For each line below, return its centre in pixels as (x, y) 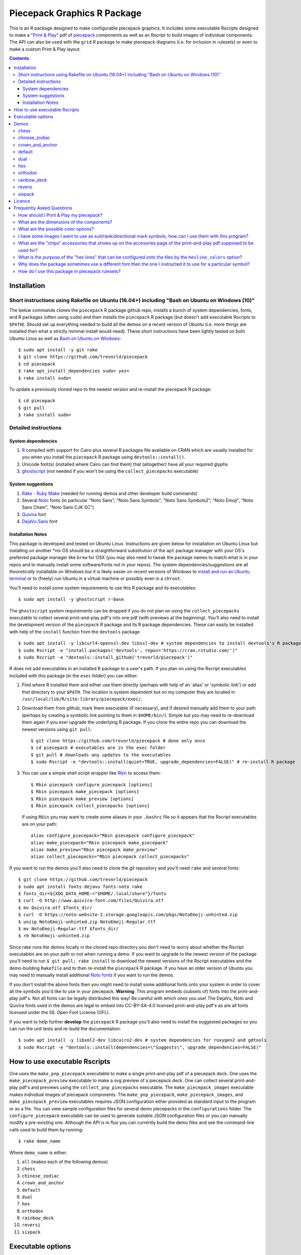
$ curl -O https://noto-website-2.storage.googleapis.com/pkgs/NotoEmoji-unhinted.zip (128, 915)
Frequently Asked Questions (43, 208)
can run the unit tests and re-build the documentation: (65, 1029)
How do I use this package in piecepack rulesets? (69, 271)
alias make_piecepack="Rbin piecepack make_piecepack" (100, 843)
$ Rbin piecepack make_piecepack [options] (85, 792)
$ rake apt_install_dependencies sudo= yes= (74, 371)
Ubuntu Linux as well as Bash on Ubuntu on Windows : (65, 338)
